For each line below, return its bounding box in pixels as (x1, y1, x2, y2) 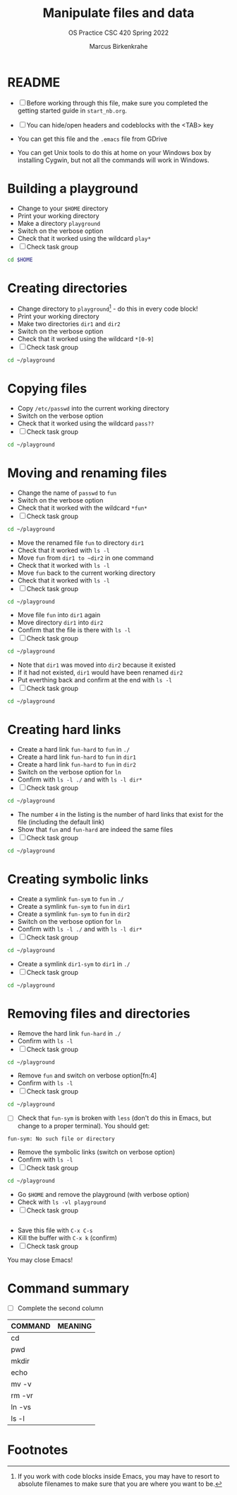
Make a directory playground (17, 219, 101, 227)
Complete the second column (17, 1304, 104, 1312)
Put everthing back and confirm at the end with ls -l (17, 676, 173, 685)
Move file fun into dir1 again (17, 611, 101, 619)
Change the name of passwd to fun (17, 488, 117, 497)
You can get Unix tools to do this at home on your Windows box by (17, 148, 212, 156)
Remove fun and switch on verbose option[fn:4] (17, 1071, 157, 1080)
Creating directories (7, 280, 128, 296)
